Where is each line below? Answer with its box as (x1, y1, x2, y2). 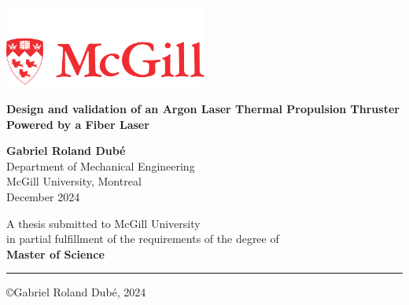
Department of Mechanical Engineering (6, 157, 195, 174)
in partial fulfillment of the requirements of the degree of (6, 230, 279, 247)
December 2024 (6, 188, 80, 204)
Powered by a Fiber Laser (6, 116, 149, 132)
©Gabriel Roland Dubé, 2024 (6, 284, 146, 300)
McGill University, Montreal (6, 173, 142, 189)
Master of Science (6, 245, 105, 262)
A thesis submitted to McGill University (6, 215, 201, 231)
